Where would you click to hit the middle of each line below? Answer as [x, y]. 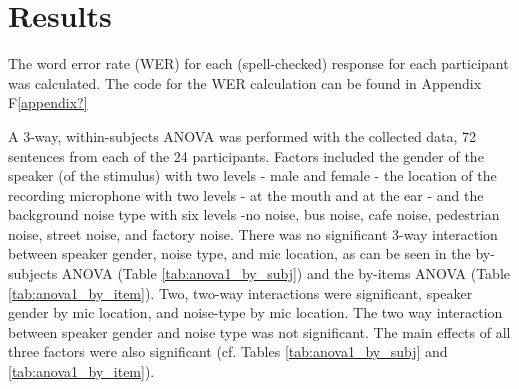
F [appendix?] [48, 102]
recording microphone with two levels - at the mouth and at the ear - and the [246, 194]
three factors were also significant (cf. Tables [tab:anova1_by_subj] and [228, 351]
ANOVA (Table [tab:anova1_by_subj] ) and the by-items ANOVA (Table [286, 273]
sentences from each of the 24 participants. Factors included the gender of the [246, 155]
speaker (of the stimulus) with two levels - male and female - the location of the [252, 175]
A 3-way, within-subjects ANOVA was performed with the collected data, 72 [242, 135]
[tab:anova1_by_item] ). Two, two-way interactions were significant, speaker [240, 292]
